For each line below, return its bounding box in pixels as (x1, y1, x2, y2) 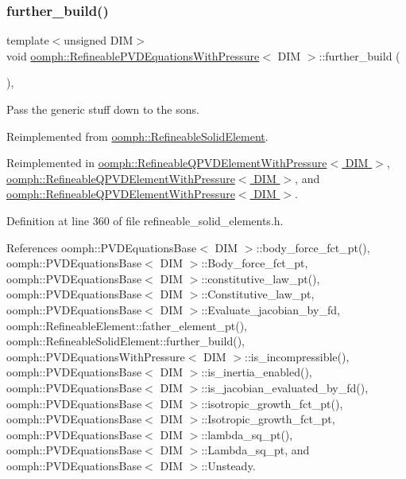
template (6, 32, 49, 49)
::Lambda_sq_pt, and (201, 442, 310, 458)
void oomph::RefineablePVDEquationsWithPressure (6, 47, 260, 64)
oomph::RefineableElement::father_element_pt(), (6, 317, 248, 333)
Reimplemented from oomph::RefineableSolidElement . (6, 127, 269, 144)
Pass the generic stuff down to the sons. (6, 101, 199, 117)
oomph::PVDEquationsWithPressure (6, 348, 185, 364)
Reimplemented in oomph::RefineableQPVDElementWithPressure (6, 154, 327, 171)
